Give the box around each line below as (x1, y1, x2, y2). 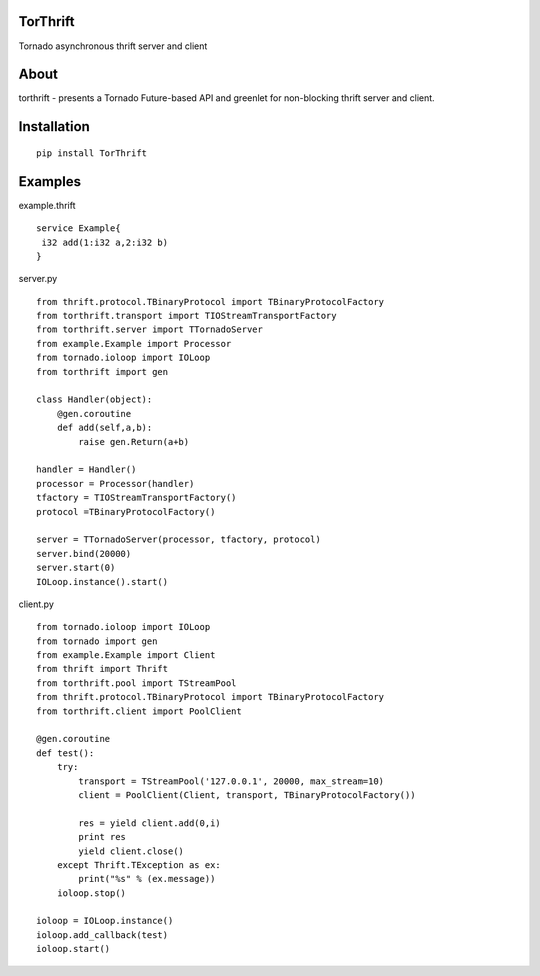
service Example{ (36, 223, 121, 234)
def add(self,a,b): (56, 422, 153, 434)
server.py (18, 273, 58, 285)
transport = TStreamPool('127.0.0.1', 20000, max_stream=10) (78, 775, 385, 787)
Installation (18, 118, 90, 135)
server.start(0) (36, 562, 116, 574)
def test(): (36, 747, 95, 759)
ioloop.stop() (56, 887, 127, 899)
